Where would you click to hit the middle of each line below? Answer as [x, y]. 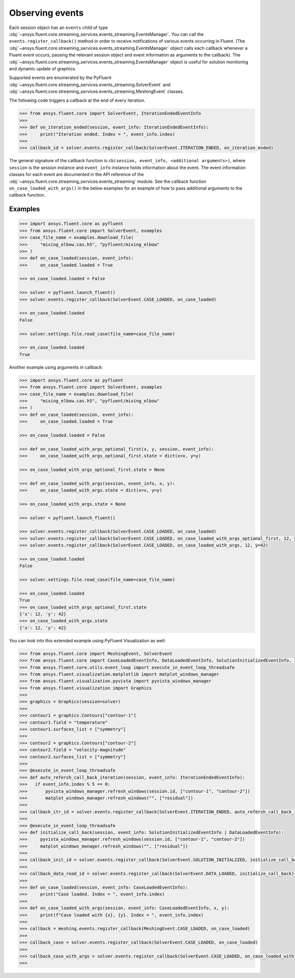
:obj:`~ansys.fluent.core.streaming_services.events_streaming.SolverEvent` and [90, 85]
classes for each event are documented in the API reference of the [76, 174]
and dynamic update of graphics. [43, 68]
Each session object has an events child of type [59, 28]
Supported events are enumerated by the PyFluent [60, 78]
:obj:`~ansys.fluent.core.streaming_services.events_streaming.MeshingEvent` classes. [97, 91]
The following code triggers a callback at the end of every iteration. [77, 100]
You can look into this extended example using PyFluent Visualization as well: [88, 640]
